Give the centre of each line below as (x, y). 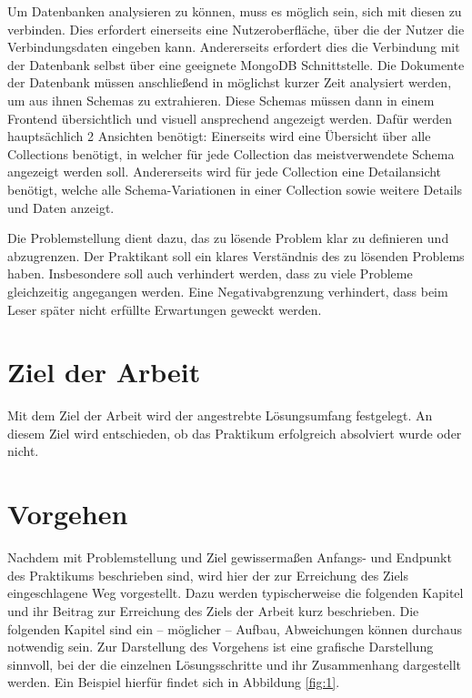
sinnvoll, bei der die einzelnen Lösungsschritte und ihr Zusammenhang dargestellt (234, 664)
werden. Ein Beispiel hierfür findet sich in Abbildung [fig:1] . (174, 682)
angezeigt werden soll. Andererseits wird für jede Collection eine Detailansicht (225, 172)
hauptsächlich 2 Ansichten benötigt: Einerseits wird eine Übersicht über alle (219, 136)
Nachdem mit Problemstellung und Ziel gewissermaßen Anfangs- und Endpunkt (230, 557)
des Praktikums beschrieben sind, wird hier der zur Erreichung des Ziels (208, 575)
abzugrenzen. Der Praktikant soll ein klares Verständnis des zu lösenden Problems (236, 255)
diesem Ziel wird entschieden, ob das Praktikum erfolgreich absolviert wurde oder (235, 433)
